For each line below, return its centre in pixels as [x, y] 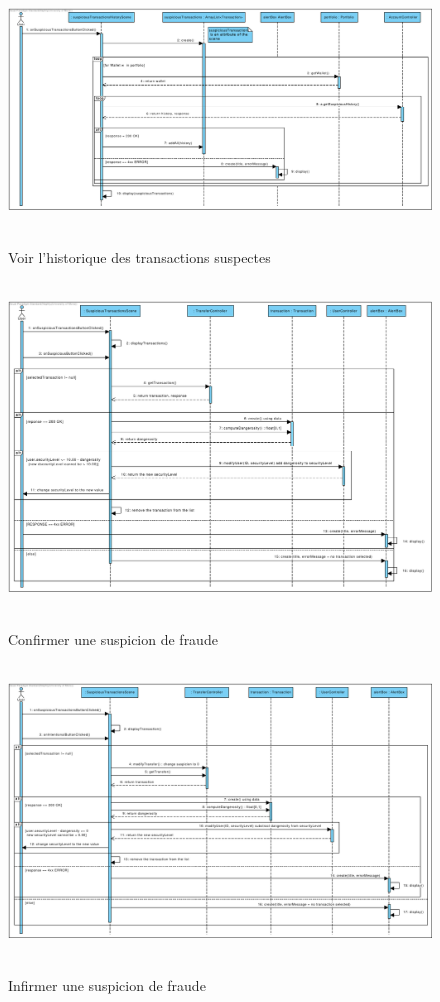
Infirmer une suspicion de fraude [107, 985]
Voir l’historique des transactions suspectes [139, 257]
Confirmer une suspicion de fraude [113, 638]
